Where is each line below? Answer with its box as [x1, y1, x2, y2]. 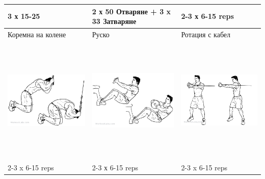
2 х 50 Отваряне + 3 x [92, 6, 171, 16]
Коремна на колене [8, 29, 66, 39]
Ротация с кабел [181, 29, 231, 39]
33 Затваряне [92, 16, 137, 27]
